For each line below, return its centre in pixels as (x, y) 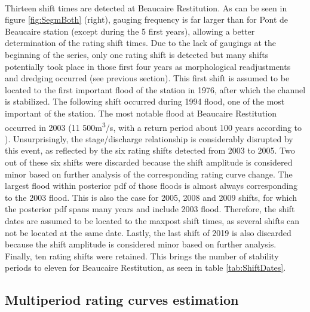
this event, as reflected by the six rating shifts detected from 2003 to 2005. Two (150, 150)
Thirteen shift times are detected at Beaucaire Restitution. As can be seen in (146, 7)
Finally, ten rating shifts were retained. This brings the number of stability (142, 256)
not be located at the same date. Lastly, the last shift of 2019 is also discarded (148, 232)
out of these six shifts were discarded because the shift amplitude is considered (149, 162)
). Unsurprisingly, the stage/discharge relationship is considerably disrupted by (149, 138)
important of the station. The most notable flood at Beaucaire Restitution (141, 113)
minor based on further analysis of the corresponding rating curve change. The (149, 174)
